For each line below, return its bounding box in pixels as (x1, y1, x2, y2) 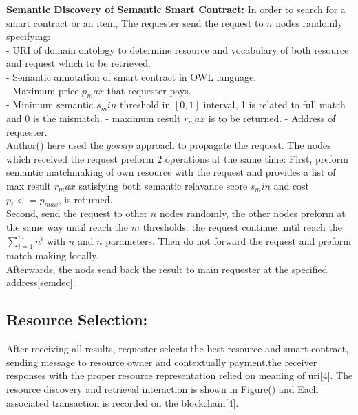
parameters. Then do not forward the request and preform (105, 233, 351, 247)
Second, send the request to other (6, 206, 148, 221)
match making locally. (6, 248, 99, 263)
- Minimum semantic (6, 97, 94, 112)
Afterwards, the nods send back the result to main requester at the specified (6, 261, 328, 276)
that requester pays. (107, 83, 191, 97)
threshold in (120, 97, 171, 112)
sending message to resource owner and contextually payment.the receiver (6, 354, 317, 369)
